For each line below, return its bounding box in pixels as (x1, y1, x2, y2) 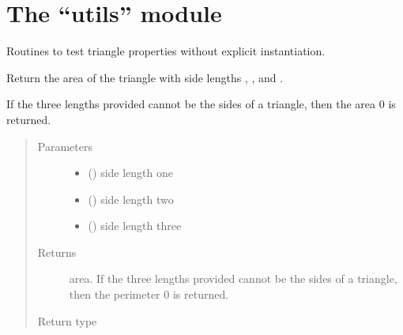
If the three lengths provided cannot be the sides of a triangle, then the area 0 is (6, 96, 396, 112)
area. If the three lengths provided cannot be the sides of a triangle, (69, 270, 397, 287)
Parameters (37, 137, 92, 154)
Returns (37, 243, 77, 260)
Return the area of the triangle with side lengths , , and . (6, 69, 284, 85)
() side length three (88, 217, 182, 234)
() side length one (88, 164, 174, 181)
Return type (37, 312, 97, 329)
